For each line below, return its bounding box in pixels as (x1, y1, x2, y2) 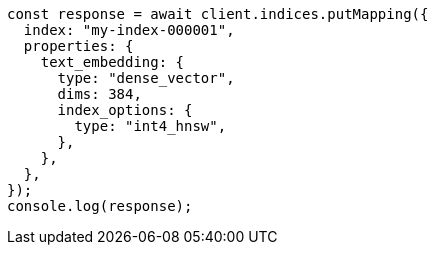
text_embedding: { (40, 54, 185, 70)
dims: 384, (57, 86, 142, 102)
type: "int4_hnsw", (74, 118, 227, 134)
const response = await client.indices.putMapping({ (7, 6, 429, 22)
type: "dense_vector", (57, 70, 235, 86)
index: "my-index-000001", (23, 22, 235, 38)
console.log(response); (7, 198, 193, 214)
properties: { (23, 38, 134, 54)
